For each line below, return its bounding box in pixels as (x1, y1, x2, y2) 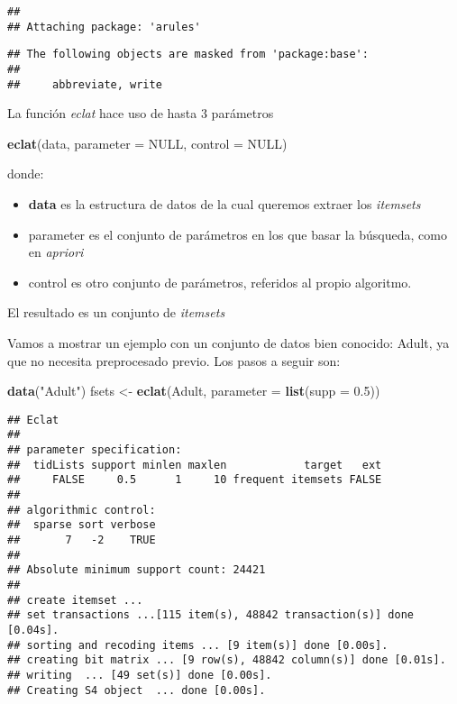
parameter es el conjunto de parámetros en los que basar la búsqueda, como (28, 224, 447, 243)
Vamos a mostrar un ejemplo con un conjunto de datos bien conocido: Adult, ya (7, 334, 450, 352)
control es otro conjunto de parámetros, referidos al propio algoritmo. (28, 272, 412, 291)
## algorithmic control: (7, 503, 156, 517)
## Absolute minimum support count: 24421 (7, 563, 266, 577)
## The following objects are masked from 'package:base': (7, 48, 369, 61)
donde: (7, 164, 44, 183)
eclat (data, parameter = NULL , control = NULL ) (7, 133, 288, 152)
